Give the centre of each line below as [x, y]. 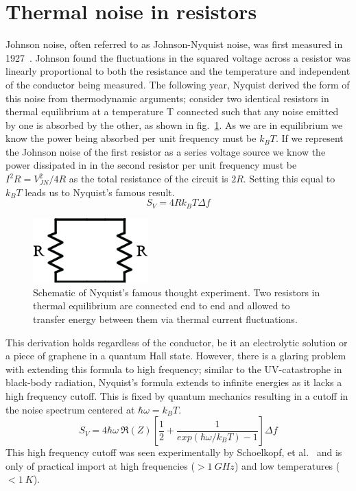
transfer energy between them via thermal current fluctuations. [165, 319]
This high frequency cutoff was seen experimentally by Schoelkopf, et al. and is [174, 452]
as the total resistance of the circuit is [149, 179]
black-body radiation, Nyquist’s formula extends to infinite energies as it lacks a [174, 382]
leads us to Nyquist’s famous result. [100, 192]
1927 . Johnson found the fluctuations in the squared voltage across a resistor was [178, 57]
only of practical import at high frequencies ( [100, 465]
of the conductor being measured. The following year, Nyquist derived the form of [178, 84]
